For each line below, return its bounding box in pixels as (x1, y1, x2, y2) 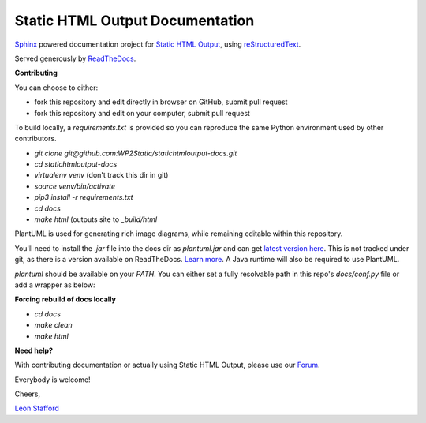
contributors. (14, 134, 57, 144)
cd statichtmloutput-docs (34, 159, 118, 169)
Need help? (14, 346, 53, 355)
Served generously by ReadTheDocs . (14, 54, 136, 63)
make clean (34, 320, 73, 330)
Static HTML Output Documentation (14, 12, 255, 29)
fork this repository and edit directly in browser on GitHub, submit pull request (34, 97, 288, 107)
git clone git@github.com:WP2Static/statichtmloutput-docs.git (34, 148, 237, 158)
